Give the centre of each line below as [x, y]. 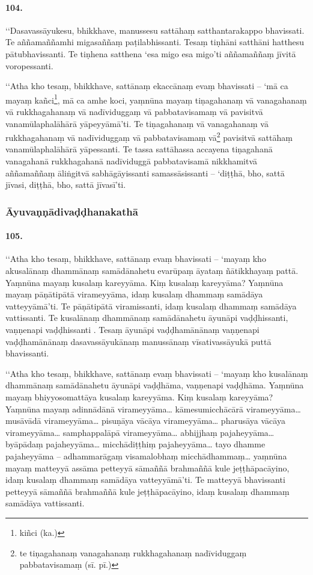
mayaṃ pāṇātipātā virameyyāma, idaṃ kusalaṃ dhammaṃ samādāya [134, 294]
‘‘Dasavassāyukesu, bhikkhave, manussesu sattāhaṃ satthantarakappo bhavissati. [155, 30]
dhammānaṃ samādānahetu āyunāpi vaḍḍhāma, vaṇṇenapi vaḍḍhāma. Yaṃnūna [155, 385]
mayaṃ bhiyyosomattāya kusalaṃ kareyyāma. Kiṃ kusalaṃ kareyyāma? [139, 397]
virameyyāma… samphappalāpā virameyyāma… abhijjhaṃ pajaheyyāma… [140, 432]
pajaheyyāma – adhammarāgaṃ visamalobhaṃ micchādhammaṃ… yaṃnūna [146, 455]
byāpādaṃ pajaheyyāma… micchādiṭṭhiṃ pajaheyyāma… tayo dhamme [135, 444]
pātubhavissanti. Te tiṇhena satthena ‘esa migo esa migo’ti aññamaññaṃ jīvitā [151, 53]
